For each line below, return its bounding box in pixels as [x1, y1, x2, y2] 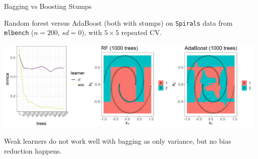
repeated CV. [121, 27, 162, 38]
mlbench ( [4, 27, 34, 38]
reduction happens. [4, 145, 62, 156]
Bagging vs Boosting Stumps [4, 1, 92, 11]
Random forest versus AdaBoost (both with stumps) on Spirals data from [4, 17, 233, 28]
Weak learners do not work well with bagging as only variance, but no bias [4, 136, 231, 146]
